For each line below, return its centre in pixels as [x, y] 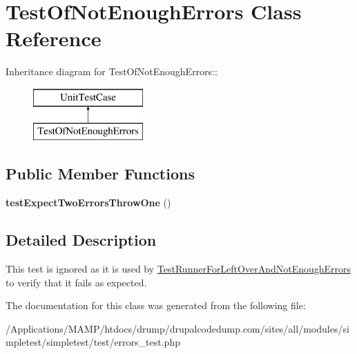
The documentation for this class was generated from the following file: [156, 305]
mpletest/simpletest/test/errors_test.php [93, 342]
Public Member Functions [100, 174]
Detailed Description [81, 240]
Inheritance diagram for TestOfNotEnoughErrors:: [112, 71]
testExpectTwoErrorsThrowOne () [88, 203]
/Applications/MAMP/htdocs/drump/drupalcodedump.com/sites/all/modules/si [177, 328]
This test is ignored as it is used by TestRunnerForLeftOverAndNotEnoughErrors [178, 269]
